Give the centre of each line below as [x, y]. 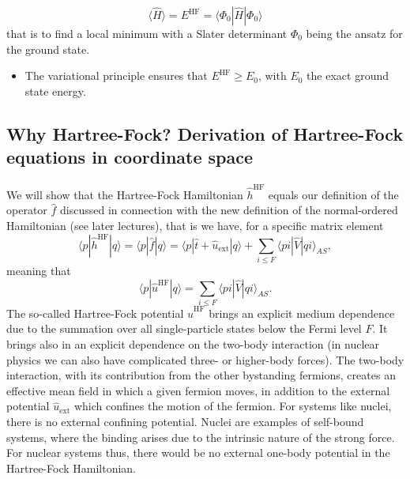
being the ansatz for [354, 33]
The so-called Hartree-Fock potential [95, 313]
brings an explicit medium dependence [302, 313]
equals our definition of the [333, 194]
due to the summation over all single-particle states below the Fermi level [184, 328]
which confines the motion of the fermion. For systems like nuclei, [233, 406]
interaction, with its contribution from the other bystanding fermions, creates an [201, 375]
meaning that [39, 270]
